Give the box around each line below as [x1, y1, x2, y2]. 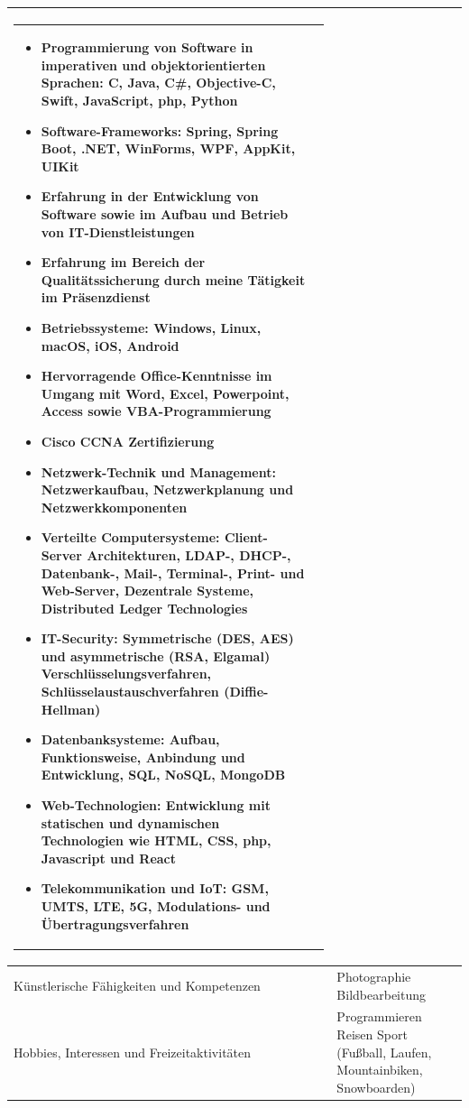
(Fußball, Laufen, [336, 1042, 432, 1061]
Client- [224, 528, 268, 547]
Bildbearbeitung [336, 984, 427, 1003]
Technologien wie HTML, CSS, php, [41, 831, 271, 850]
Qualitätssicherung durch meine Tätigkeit [41, 270, 306, 289]
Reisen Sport [336, 1024, 408, 1043]
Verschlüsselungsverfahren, [41, 664, 212, 683]
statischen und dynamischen [41, 813, 220, 832]
